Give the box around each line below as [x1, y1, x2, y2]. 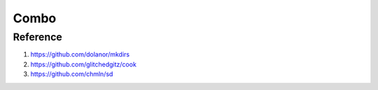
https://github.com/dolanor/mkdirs [30, 50, 129, 59]
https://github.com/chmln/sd [30, 70, 113, 78]
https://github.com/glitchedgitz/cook [30, 60, 136, 68]
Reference [13, 31, 62, 43]
